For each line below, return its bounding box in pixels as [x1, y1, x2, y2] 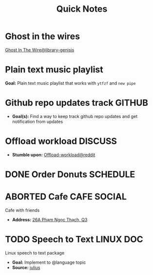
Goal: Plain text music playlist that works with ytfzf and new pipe [5, 80, 136, 86]
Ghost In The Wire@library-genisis [5, 47, 75, 53]
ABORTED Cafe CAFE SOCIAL [5, 191, 127, 202]
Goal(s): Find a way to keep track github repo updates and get [12, 113, 138, 119]
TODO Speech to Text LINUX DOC [5, 234, 143, 245]
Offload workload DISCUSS [5, 136, 117, 147]
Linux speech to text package [5, 250, 65, 255]
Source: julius [12, 264, 40, 270]
